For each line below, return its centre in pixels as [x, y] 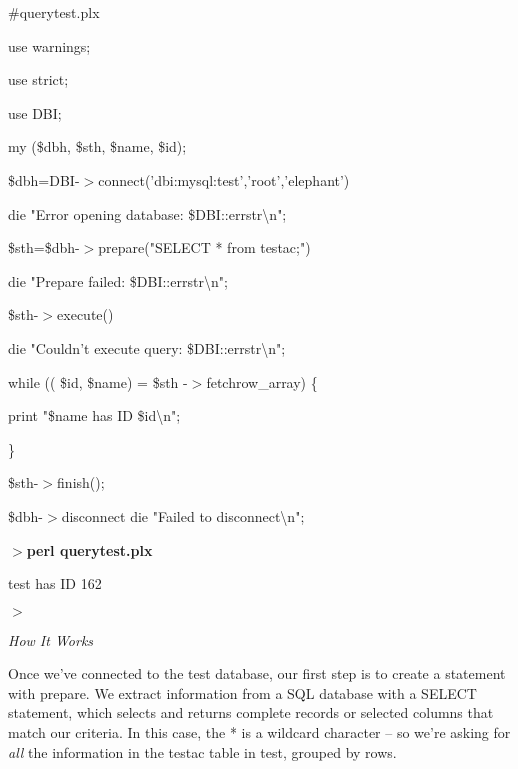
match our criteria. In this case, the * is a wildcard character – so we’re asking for [259, 732]
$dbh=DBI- [44, 179]
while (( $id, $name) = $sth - [98, 381]
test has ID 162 [55, 583]
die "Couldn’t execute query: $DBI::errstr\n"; [147, 347]
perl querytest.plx [89, 549]
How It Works [51, 639]
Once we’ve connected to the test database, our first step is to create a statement [257, 673]
